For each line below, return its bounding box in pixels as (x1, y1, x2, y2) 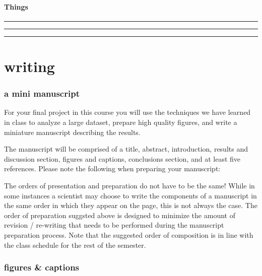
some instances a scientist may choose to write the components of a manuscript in (4, 190, 257, 200)
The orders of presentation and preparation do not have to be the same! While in (4, 180, 255, 190)
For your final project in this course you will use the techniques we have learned (4, 107, 251, 117)
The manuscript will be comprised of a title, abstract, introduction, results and (4, 144, 248, 154)
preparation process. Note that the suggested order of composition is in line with (4, 229, 253, 240)
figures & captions (4, 261, 80, 273)
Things (4, 1, 28, 12)
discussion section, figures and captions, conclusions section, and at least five (4, 153, 241, 164)
